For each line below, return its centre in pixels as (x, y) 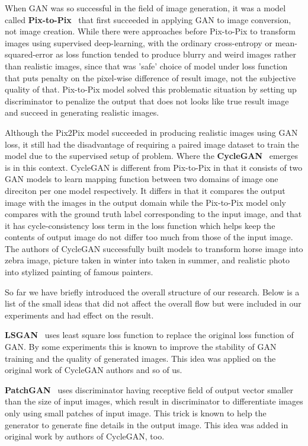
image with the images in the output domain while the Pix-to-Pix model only (145, 202)
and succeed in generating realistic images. (82, 112)
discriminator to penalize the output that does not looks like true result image (147, 101)
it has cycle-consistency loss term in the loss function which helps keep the (140, 225)
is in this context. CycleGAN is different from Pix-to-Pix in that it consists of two (154, 167)
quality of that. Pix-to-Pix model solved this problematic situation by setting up (151, 89)
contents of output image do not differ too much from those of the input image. (149, 237)
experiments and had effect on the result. (79, 315)
